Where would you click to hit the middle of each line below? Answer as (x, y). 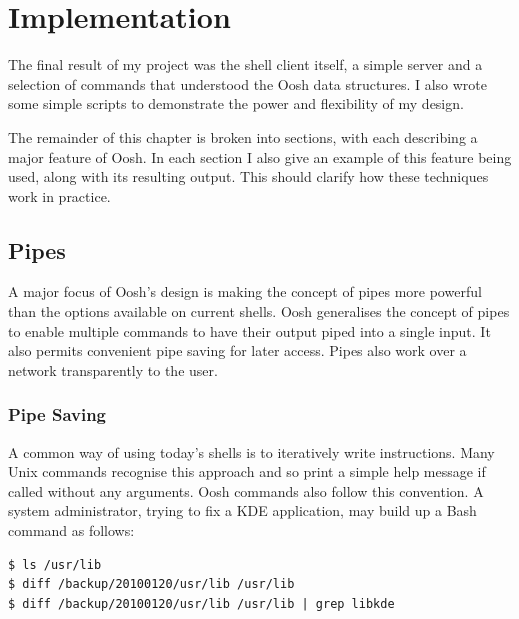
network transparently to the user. (113, 369)
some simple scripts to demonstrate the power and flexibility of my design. (236, 103)
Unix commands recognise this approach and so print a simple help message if (247, 471)
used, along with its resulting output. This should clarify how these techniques (248, 176)
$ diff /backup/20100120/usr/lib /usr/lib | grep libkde (201, 603)
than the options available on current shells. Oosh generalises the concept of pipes (259, 311)
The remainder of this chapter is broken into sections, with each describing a (243, 136)
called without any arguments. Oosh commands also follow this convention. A (246, 490)
